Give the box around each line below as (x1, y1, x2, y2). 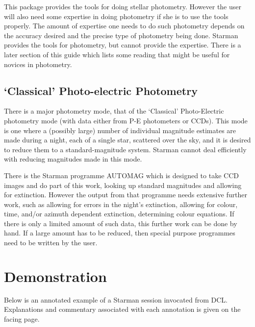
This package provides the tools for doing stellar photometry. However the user (4, 1, 241, 11)
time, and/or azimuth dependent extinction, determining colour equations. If (4, 209, 234, 219)
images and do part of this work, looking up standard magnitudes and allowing (4, 180, 242, 190)
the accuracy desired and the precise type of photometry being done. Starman (4, 30, 238, 40)
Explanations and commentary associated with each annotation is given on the (4, 304, 241, 314)
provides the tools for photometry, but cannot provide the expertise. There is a (4, 40, 241, 50)
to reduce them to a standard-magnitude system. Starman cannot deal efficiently (4, 144, 247, 154)
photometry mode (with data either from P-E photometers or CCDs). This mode (4, 115, 248, 125)
